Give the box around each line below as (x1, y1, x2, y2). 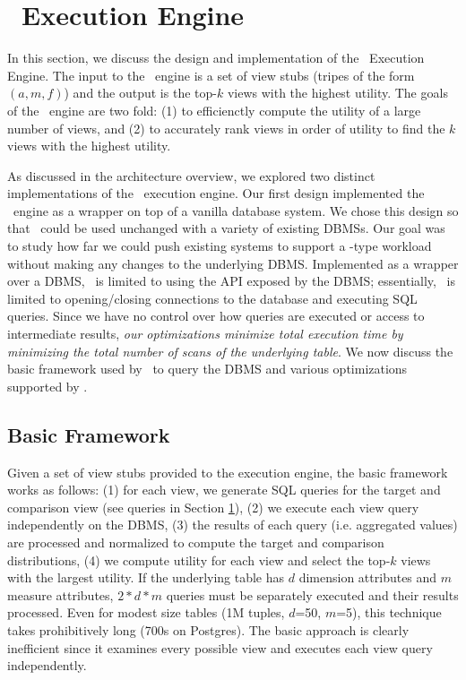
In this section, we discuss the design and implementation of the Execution (7, 48, 425, 67)
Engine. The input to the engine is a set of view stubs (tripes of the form (7, 65, 415, 84)
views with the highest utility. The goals (227, 83, 448, 102)
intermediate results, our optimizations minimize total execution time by (7, 324, 403, 343)
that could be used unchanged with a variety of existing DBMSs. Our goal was (7, 219, 445, 237)
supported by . (7, 376, 88, 395)
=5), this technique (336, 603, 442, 622)
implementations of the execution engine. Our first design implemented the (7, 184, 425, 202)
